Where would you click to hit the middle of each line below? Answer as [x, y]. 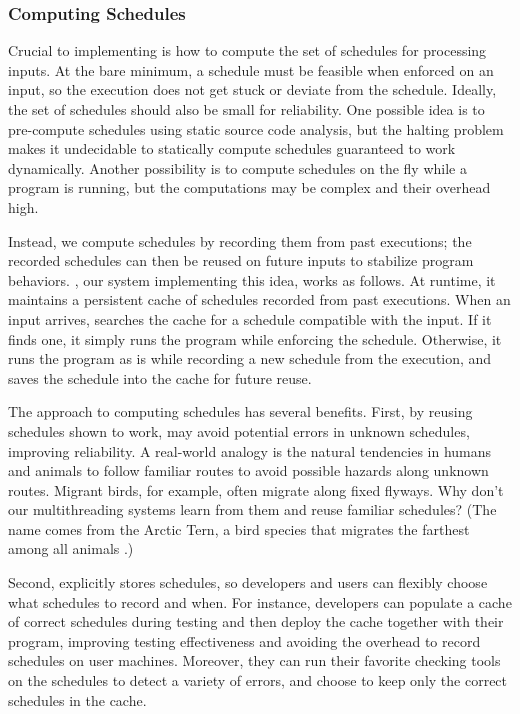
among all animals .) [71, 548]
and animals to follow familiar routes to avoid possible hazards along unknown [248, 470]
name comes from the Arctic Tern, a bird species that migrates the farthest [239, 528]
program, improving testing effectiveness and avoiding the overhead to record [244, 640]
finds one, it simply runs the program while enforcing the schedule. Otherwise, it [255, 338]
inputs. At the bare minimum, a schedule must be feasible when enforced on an [251, 69]
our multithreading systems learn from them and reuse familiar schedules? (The [252, 509]
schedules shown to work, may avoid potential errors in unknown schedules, [239, 430]
